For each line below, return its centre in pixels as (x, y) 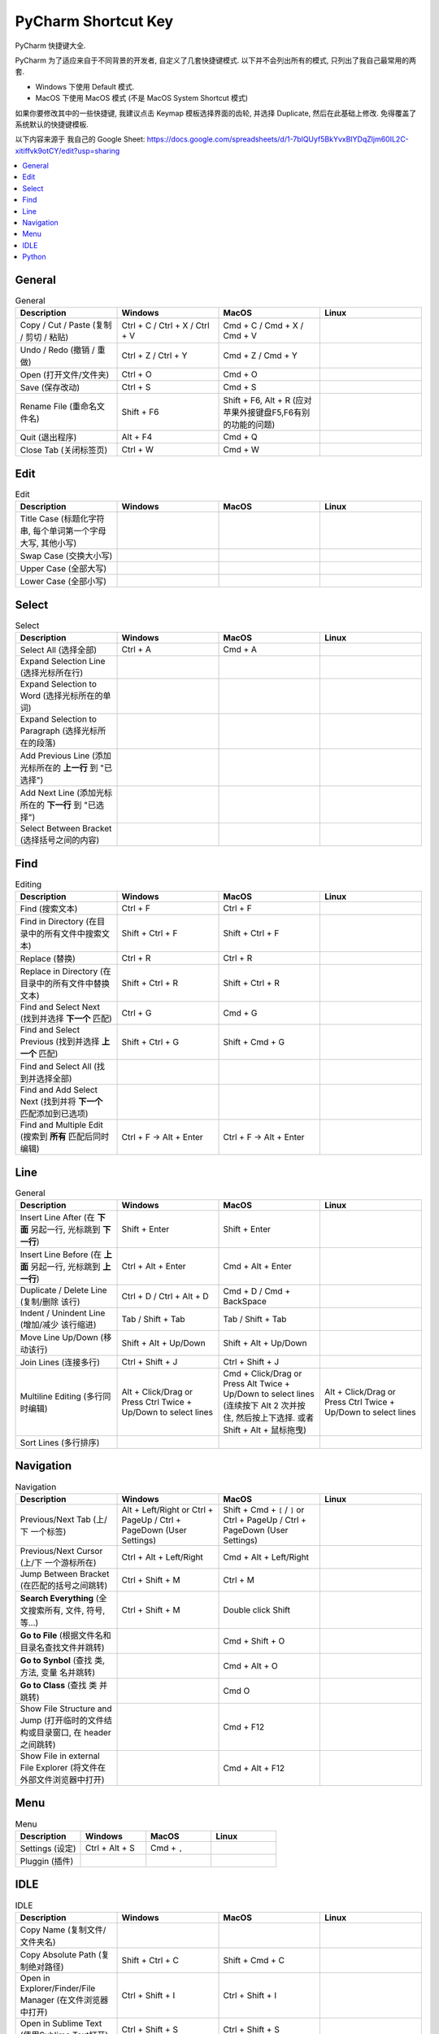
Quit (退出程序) (48, 438)
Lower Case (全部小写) (63, 582)
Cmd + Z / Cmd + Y (261, 356)
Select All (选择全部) (59, 650)
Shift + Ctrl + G (150, 1042)
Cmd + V (240, 336)
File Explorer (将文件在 (63, 1767)
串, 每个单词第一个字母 (63, 531)
